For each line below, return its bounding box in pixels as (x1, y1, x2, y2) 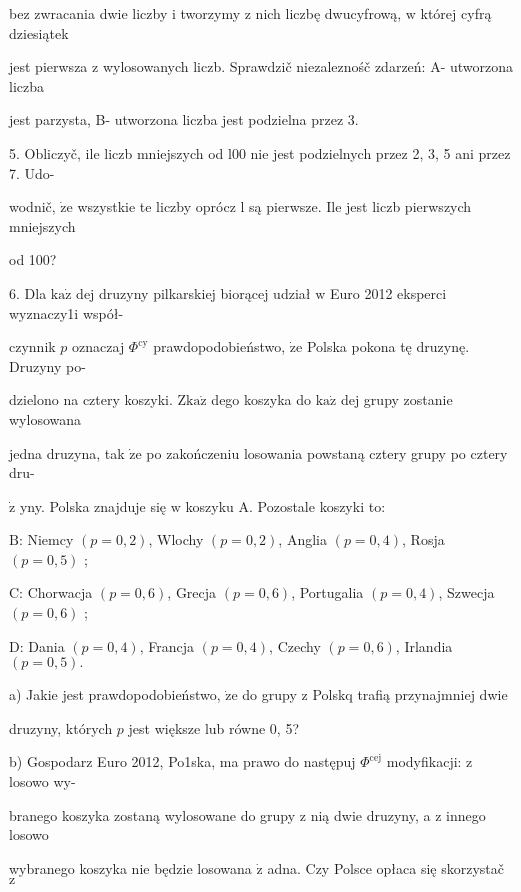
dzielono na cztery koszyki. (9, 389, 173, 410)
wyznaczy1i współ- (9, 302, 124, 323)
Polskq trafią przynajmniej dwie (312, 684, 508, 705)
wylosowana (9, 408, 82, 429)
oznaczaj (72, 336, 125, 357)
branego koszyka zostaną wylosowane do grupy (9, 804, 296, 825)
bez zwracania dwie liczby (9, 3, 168, 23)
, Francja (139, 635, 195, 656)
